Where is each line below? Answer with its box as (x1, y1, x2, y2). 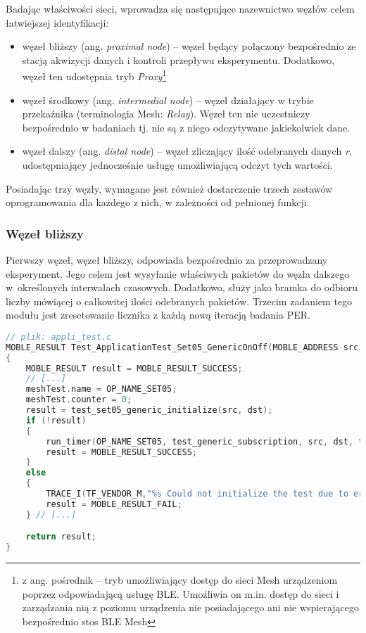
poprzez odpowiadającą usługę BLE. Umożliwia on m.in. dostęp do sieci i (22, 586, 339, 601)
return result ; (25, 532, 96, 542)
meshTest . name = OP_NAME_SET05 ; (25, 384, 177, 395)
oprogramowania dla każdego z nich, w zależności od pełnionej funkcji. (6, 195, 310, 210)
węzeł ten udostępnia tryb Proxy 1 (22, 67, 167, 84)
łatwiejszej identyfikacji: (6, 15, 109, 30)
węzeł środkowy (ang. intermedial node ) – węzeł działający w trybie (22, 92, 314, 107)
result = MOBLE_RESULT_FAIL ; (46, 499, 182, 509)
